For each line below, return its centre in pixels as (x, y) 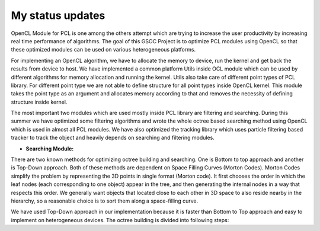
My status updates (58, 15)
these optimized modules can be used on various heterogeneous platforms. (103, 50)
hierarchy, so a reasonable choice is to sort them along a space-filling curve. (105, 201)
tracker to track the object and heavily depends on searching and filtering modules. (113, 138)
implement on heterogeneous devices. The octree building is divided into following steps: (120, 220)
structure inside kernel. (39, 102)
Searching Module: (50, 149)
